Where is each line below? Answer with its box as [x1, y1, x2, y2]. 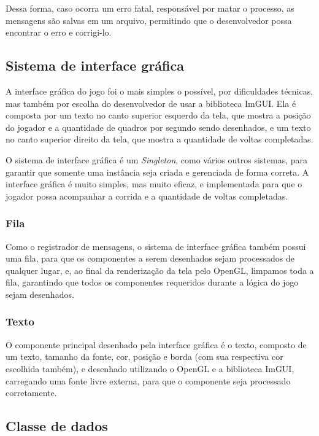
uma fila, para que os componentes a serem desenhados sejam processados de [6, 252, 294, 265]
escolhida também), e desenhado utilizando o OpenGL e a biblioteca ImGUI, [6, 362, 294, 375]
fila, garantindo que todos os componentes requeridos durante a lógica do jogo [6, 276, 299, 289]
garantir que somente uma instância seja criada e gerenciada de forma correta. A [6, 165, 309, 178]
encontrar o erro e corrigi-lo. [6, 26, 112, 39]
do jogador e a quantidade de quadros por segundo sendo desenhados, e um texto [6, 120, 311, 133]
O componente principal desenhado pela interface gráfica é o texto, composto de [6, 338, 307, 351]
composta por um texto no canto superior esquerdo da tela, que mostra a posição [6, 109, 311, 122]
